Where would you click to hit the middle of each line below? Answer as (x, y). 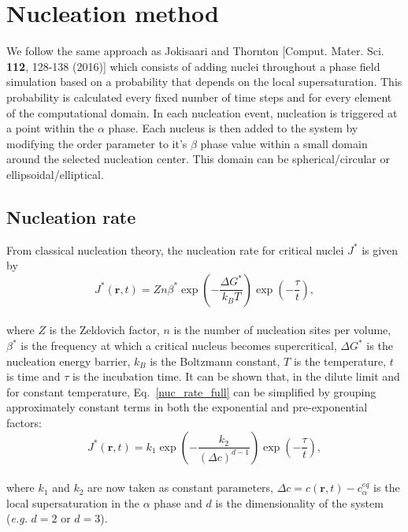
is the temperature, (340, 361)
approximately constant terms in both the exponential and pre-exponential (187, 407)
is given (380, 249)
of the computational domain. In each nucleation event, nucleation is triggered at (202, 112)
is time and (33, 376)
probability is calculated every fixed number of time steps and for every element (199, 97)
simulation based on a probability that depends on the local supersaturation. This (204, 82)
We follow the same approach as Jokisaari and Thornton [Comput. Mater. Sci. (195, 51)
